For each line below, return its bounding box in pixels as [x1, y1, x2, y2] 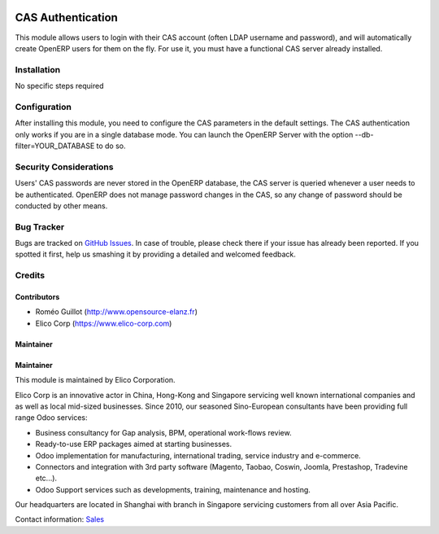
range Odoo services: [15, 413, 88, 422]
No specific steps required [15, 81, 105, 91]
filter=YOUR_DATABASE [15, 141, 95, 151]
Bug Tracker [15, 221, 65, 232]
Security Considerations [15, 161, 114, 173]
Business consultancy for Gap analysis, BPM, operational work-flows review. [35, 427, 292, 437]
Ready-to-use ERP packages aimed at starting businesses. [35, 440, 233, 449]
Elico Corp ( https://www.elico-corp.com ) [35, 318, 172, 328]
